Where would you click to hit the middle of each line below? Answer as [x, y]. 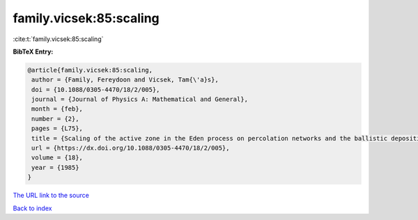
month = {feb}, [57, 109]
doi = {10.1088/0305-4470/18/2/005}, [96, 89]
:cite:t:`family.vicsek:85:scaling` [58, 39]
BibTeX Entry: [33, 52]
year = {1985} [55, 167]
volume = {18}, [57, 158]
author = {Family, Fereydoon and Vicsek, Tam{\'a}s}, [125, 80]
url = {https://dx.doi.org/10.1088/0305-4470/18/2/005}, [131, 148]
